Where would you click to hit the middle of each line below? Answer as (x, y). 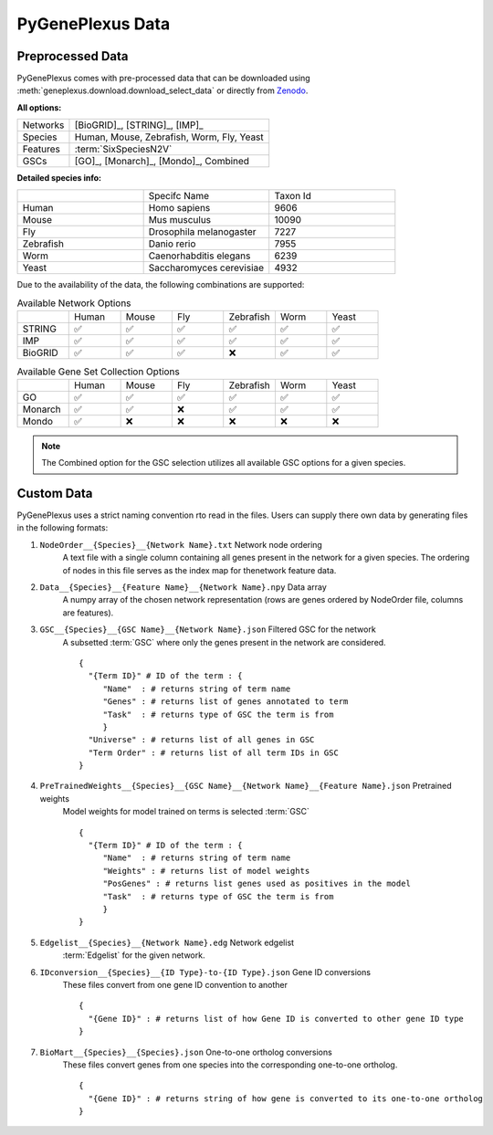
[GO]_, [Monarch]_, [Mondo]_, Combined (162, 162)
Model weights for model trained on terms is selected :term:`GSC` (186, 812)
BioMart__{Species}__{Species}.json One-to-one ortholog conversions (186, 1052)
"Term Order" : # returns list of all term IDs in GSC (214, 752)
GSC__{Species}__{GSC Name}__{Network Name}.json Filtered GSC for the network (208, 629)
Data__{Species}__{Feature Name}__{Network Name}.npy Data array (184, 587)
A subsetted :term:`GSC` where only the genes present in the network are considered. (225, 642)
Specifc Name (179, 195)
